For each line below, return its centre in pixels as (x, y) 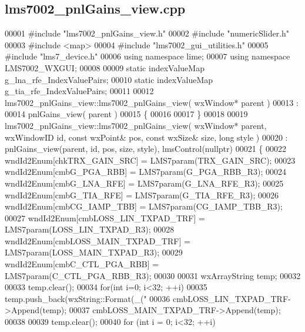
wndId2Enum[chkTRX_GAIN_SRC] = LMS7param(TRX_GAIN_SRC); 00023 (150, 160)
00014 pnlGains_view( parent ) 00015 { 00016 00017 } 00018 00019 (126, 114)
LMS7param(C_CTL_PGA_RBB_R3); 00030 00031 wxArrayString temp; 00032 (153, 275)
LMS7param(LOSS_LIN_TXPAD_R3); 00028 (90, 229)
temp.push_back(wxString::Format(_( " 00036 (88, 298)
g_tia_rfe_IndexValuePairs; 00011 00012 (79, 91)
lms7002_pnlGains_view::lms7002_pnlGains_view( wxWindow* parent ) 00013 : (152, 102)
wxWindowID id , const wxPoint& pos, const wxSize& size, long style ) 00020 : (146, 137)
